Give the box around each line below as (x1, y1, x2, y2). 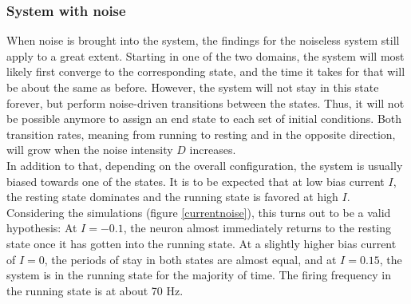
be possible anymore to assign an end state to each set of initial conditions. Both (6, 110, 402, 127)
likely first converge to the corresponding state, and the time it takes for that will (6, 63, 405, 80)
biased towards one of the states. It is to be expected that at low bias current (6, 172, 385, 189)
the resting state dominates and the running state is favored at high (6, 188, 338, 205)
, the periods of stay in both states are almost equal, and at (44, 251, 337, 267)
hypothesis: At (6, 219, 77, 236)
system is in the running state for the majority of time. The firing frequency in (6, 266, 391, 283)
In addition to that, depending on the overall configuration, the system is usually (6, 156, 403, 173)
